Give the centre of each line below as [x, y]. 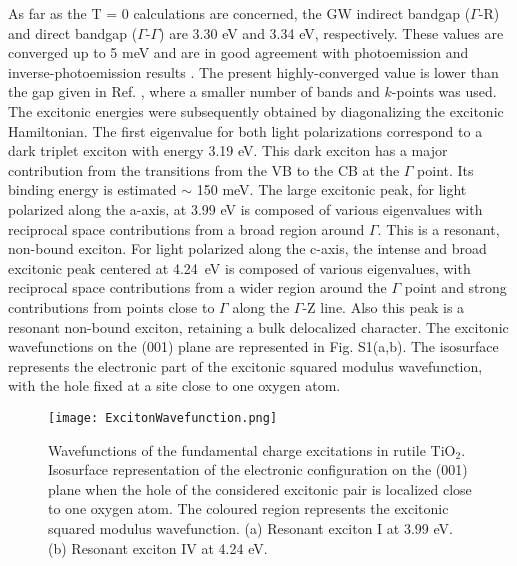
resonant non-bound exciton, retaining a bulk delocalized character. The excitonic [258, 326]
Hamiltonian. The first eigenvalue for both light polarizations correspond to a [245, 130]
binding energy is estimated [92, 189]
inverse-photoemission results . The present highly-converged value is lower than [253, 71]
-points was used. [444, 91]
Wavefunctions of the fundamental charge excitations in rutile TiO [252, 449]
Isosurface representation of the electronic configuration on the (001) [258, 469]
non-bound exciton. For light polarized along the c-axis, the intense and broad [247, 248]
